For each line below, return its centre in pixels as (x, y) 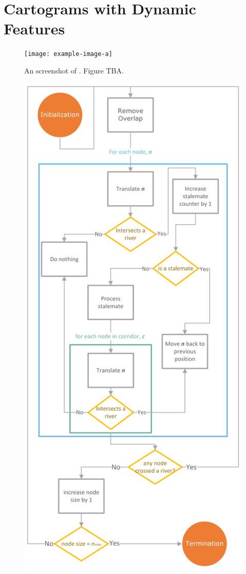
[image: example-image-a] (68, 54)
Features (34, 28)
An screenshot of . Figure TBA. (74, 70)
